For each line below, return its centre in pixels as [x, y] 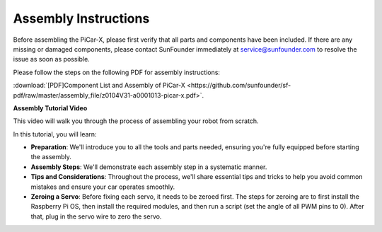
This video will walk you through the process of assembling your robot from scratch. [136, 121]
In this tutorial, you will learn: [55, 134]
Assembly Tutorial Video [50, 108]
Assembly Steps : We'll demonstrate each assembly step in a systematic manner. [149, 167]
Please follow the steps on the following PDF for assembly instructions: [117, 72]
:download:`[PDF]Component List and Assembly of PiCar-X [99, 86]
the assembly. [51, 157]
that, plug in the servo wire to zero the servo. [96, 216]
